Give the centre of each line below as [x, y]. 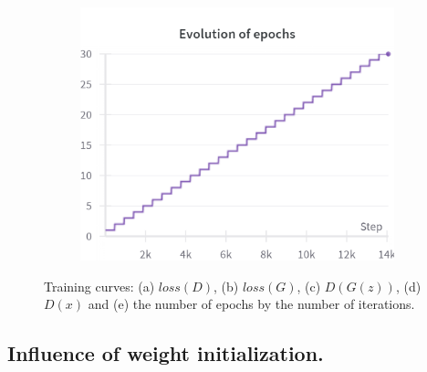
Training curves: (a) [99, 286]
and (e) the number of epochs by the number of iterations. [251, 304]
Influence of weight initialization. [166, 353]
